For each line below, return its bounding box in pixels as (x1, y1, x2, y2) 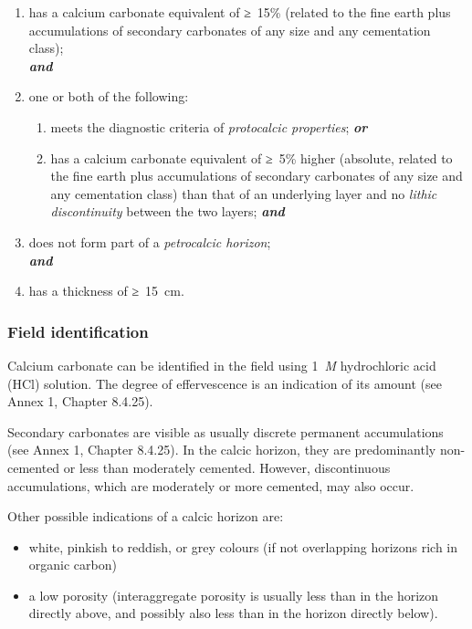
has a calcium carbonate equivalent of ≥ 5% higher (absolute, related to (50, 148, 453, 167)
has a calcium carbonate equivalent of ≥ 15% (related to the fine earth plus (28, 3, 451, 21)
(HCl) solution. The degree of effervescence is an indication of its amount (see (7, 373, 443, 393)
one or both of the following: (28, 87, 189, 106)
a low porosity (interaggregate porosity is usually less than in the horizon (28, 585, 439, 604)
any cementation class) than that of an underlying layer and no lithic (50, 183, 437, 203)
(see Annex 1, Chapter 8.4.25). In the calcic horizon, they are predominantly (7, 440, 436, 459)
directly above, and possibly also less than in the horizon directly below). (28, 603, 438, 623)
